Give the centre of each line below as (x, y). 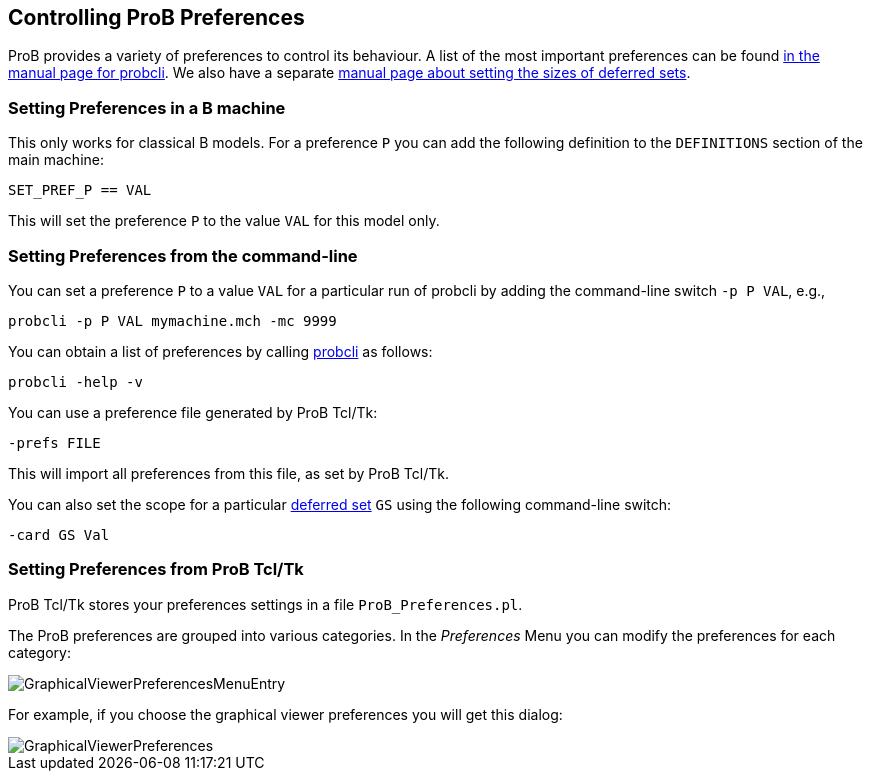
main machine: (56, 160)
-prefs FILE (54, 442)
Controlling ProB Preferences (156, 17)
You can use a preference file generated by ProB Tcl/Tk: (193, 412)
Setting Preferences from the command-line (183, 255)
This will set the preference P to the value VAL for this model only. (224, 221)
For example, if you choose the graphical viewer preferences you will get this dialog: (285, 714)
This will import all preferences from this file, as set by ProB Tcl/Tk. (228, 473)
